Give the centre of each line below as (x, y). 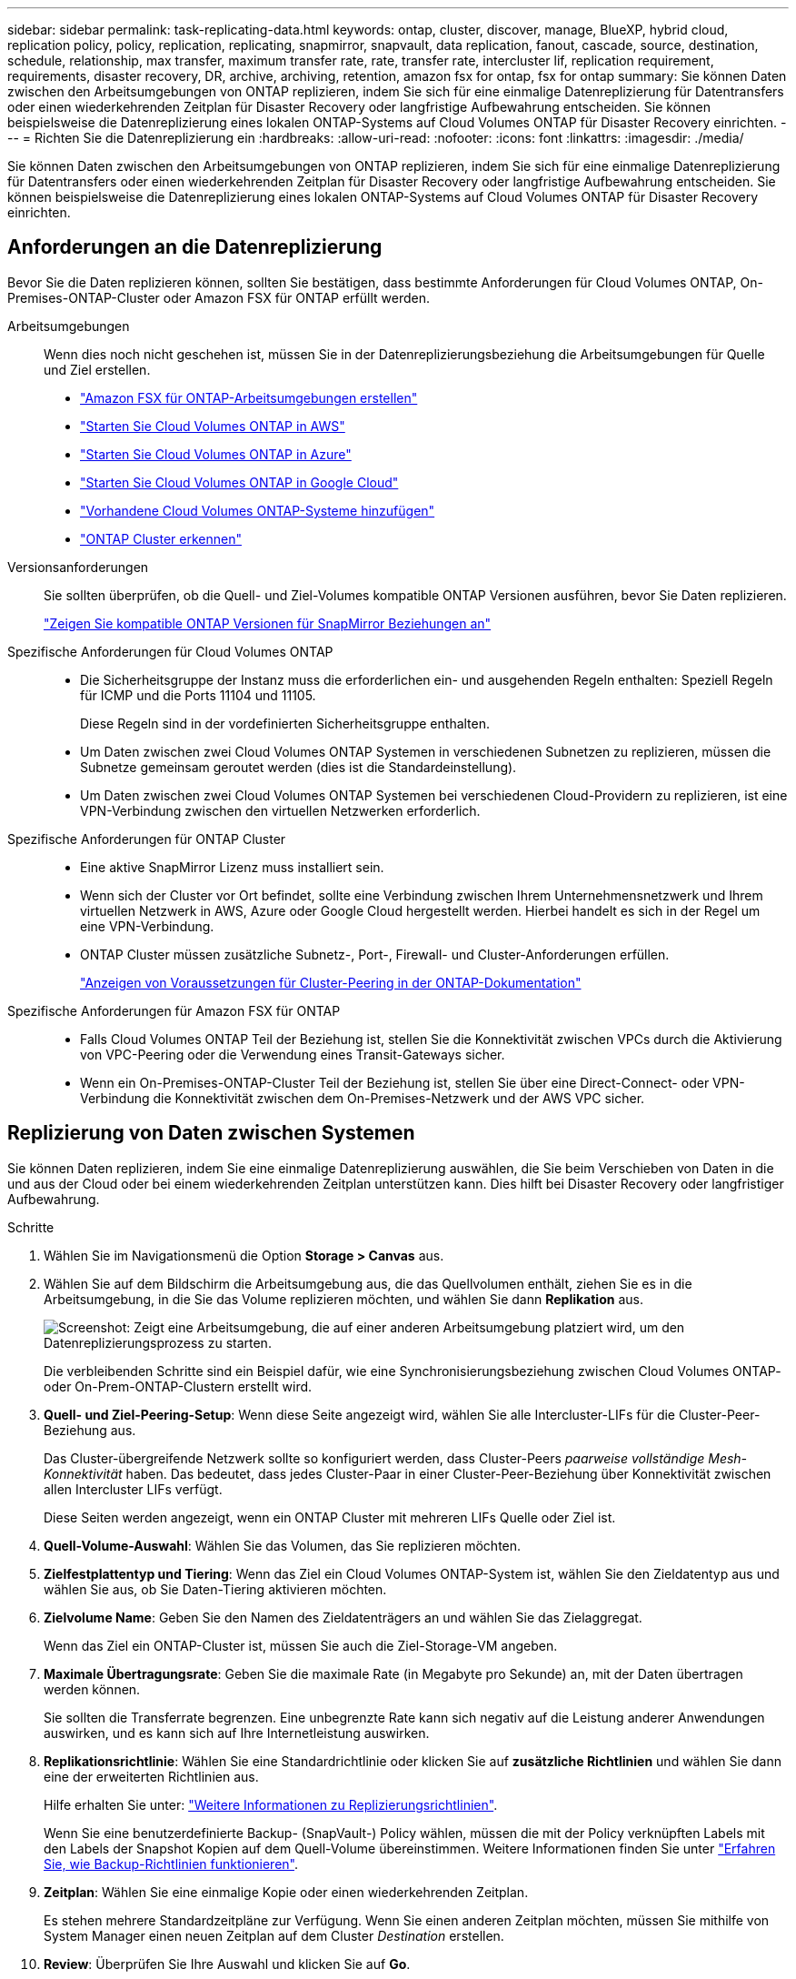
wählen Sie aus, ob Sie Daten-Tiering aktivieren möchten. (215, 1589)
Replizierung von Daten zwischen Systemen (211, 1133)
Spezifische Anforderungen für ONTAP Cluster (147, 839)
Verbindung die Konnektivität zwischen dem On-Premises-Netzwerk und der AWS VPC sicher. (363, 1098)
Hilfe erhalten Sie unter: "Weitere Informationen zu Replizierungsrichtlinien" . (271, 1804)
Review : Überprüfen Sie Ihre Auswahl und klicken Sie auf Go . (227, 1964)
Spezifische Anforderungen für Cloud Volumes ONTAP (170, 651)
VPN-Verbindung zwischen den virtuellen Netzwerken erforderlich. (280, 810)
